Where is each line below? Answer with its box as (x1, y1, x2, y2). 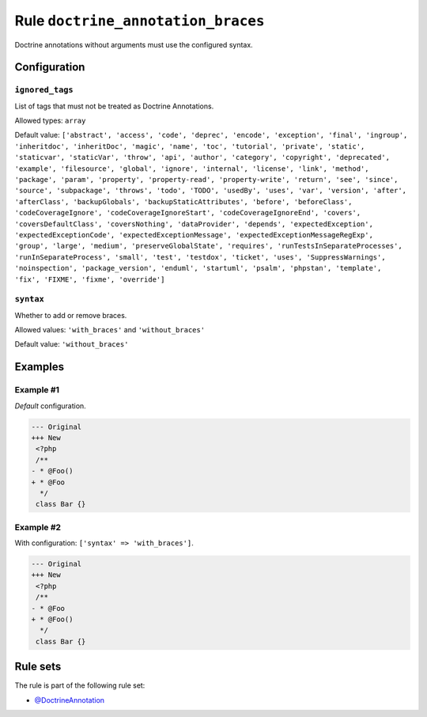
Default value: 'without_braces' (14, 340, 129, 349)
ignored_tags (14, 85, 74, 95)
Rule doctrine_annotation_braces (14, 12, 265, 29)
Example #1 (14, 385, 59, 396)
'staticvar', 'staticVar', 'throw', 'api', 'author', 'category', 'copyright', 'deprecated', (14, 153, 391, 162)
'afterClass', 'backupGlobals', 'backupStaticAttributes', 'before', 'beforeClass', (14, 197, 353, 206)
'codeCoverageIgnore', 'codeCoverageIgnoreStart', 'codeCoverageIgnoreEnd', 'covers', (14, 208, 361, 218)
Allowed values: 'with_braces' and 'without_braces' (14, 325, 206, 335)
